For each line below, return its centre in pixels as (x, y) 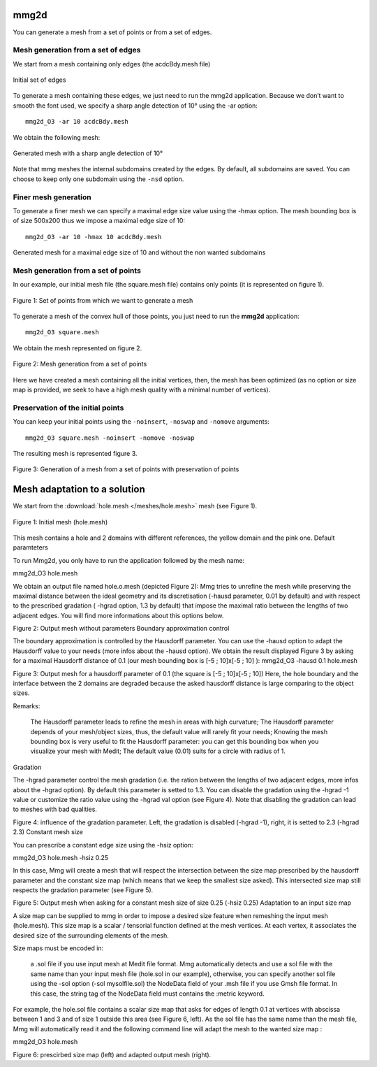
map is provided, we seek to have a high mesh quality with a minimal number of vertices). (142, 389)
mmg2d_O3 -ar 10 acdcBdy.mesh (77, 122)
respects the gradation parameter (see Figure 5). (83, 890)
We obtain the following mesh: (57, 137)
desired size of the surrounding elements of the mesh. (91, 935)
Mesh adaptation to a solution (79, 489)
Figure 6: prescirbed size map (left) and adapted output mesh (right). (112, 1054)
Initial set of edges (39, 80)
